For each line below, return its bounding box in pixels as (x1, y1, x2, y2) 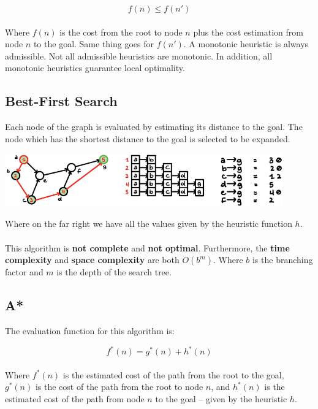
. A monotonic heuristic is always (183, 37, 309, 50)
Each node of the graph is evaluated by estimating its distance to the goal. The (5, 120, 303, 133)
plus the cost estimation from (193, 25, 303, 38)
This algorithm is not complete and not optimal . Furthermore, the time (5, 241, 290, 254)
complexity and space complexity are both (5, 253, 180, 266)
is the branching (252, 253, 313, 266)
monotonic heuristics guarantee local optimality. (5, 61, 185, 74)
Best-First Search (5, 91, 118, 110)
